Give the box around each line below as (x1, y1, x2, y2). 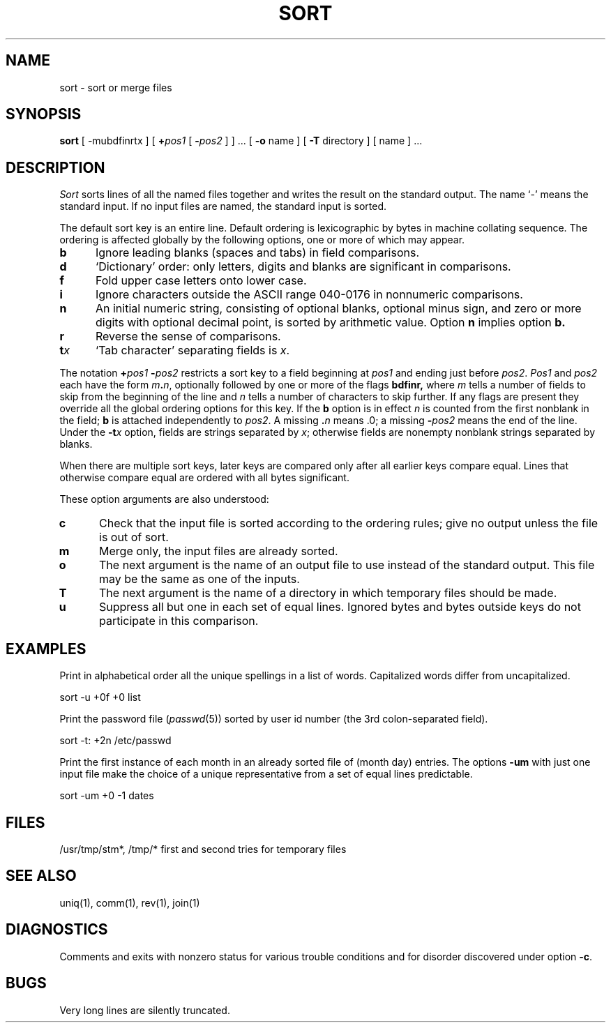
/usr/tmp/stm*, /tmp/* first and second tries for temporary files (59, 842, 347, 855)
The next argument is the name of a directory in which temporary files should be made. (99, 586, 557, 600)
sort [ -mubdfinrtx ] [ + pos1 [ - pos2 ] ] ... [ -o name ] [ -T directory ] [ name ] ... (59, 135, 423, 147)
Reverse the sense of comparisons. (95, 329, 281, 344)
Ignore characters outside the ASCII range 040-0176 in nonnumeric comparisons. (95, 287, 523, 302)
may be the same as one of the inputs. (99, 572, 300, 587)
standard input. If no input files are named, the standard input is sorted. (59, 200, 387, 213)
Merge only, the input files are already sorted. (99, 544, 338, 559)
